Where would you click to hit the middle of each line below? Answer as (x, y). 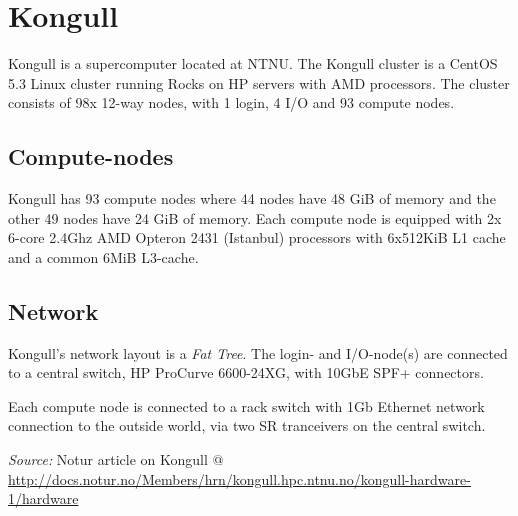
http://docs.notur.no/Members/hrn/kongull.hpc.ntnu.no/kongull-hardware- (239, 478)
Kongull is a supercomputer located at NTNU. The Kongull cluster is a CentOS (253, 63)
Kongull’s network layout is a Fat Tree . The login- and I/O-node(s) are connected (258, 352)
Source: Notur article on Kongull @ (116, 459)
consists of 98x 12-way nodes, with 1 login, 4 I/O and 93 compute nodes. (231, 102)
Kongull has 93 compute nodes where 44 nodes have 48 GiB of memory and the (252, 198)
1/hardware (43, 498)
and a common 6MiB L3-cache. (103, 256)
